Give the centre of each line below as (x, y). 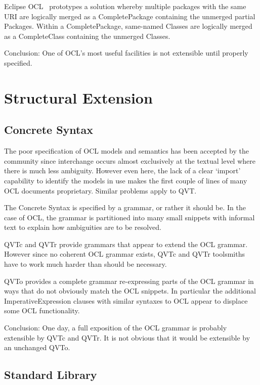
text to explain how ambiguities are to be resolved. (83, 227)
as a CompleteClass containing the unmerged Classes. (87, 36)
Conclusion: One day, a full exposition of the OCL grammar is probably (116, 328)
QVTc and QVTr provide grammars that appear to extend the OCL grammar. (126, 244)
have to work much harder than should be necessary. (85, 264)
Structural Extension (78, 97)
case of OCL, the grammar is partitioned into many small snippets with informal (129, 217)
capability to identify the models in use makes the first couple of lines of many (126, 180)
